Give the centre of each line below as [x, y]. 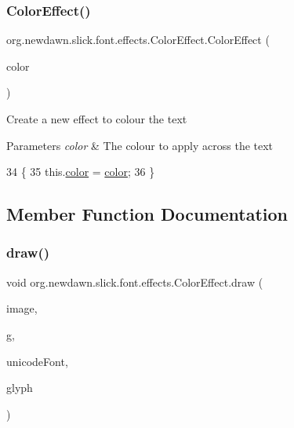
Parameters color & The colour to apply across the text [140, 145]
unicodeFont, [37, 361]
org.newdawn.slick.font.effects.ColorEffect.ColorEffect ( [138, 40]
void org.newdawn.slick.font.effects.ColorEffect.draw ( [135, 282]
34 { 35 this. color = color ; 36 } [81, 172]
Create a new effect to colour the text [97, 119]
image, [22, 308]
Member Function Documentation [147, 214]
